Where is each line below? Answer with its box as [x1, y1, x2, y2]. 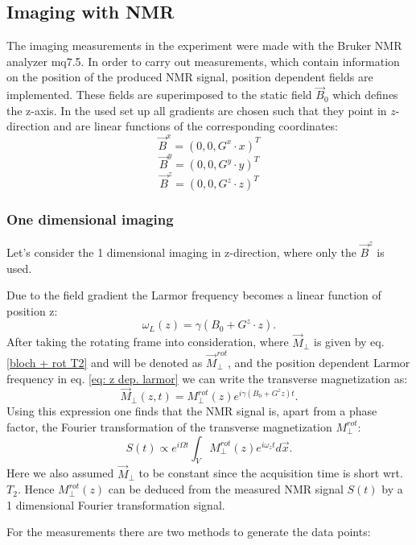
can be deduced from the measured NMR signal [108, 481, 344, 498]
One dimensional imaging [6, 209, 174, 229]
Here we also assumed [6, 464, 114, 481]
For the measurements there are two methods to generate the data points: [6, 523, 371, 540]
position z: [6, 302, 58, 319]
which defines [332, 86, 398, 103]
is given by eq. [314, 333, 385, 350]
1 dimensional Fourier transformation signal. [6, 496, 225, 513]
